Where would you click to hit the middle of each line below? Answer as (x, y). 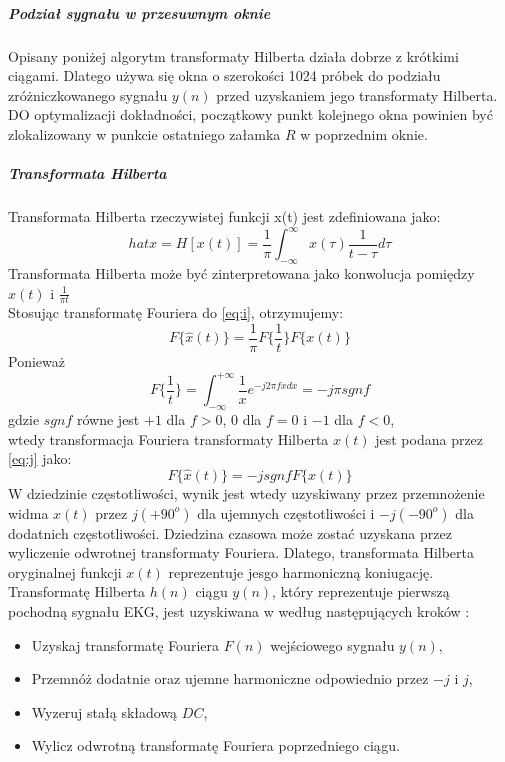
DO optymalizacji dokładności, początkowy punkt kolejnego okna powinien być (250, 114)
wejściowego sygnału (332, 644)
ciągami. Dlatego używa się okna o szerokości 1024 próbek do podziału (224, 75)
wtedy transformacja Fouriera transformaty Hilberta (168, 438)
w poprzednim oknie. (364, 133)
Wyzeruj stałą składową (104, 711)
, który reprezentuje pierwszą (361, 591)
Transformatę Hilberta (77, 591)
